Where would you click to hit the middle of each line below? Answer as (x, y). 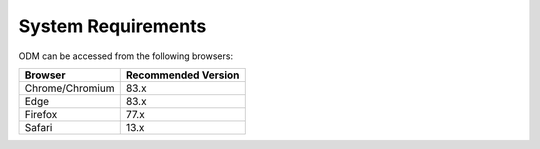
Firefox (41, 114)
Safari (38, 127)
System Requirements (112, 26)
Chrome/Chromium (69, 88)
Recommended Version (182, 75)
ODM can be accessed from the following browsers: (126, 56)
